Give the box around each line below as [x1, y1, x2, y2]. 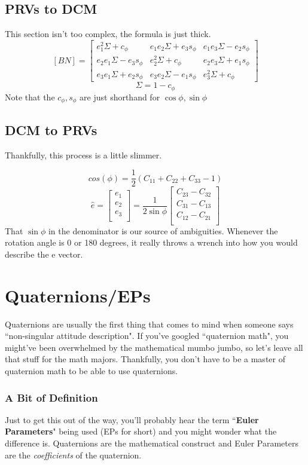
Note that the [5, 90, 55, 103]
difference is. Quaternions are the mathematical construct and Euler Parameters [5, 437, 298, 449]
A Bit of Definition [5, 390, 98, 405]
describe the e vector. [5, 247, 83, 260]
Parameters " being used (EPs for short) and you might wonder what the [5, 425, 277, 438]
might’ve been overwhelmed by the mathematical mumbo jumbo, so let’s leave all [5, 341, 303, 353]
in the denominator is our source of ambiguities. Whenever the [48, 224, 278, 237]
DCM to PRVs [5, 120, 97, 139]
